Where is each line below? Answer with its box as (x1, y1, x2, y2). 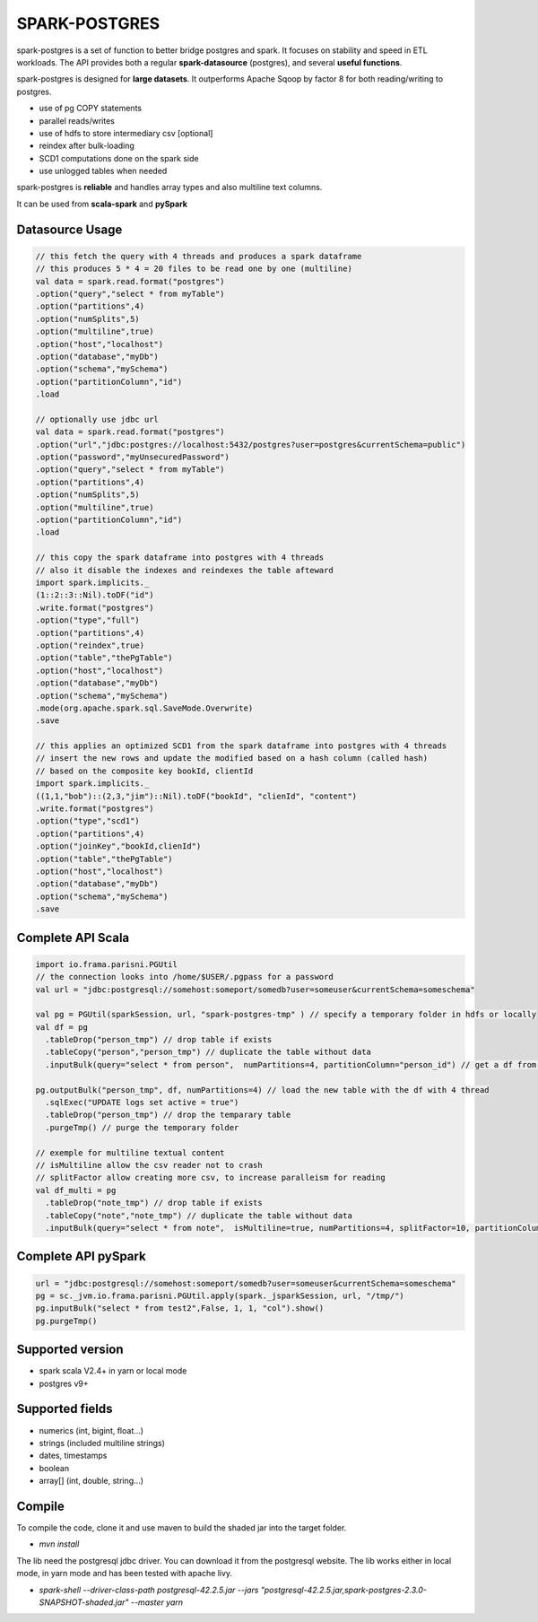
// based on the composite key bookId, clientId (35, 765, 254, 776)
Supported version (16, 1342, 125, 1357)
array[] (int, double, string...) (39, 1476, 143, 1487)
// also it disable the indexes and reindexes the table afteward (35, 565, 334, 575)
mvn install (39, 1539, 80, 1549)
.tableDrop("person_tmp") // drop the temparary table (45, 1110, 291, 1121)
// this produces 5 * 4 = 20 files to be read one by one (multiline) (35, 264, 353, 274)
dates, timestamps (39, 1450, 108, 1461)
